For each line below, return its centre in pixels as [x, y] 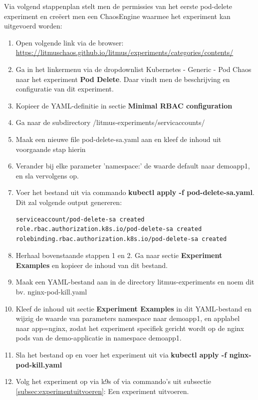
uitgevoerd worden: [33, 26]
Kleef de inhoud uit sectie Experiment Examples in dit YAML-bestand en [134, 308]
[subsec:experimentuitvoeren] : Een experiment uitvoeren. [102, 391]
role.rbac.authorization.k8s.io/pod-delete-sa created [109, 229]
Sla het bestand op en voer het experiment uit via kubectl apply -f [121, 355]
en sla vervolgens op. [47, 175]
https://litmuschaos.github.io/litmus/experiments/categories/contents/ [125, 52]
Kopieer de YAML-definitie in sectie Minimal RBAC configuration [124, 105]
